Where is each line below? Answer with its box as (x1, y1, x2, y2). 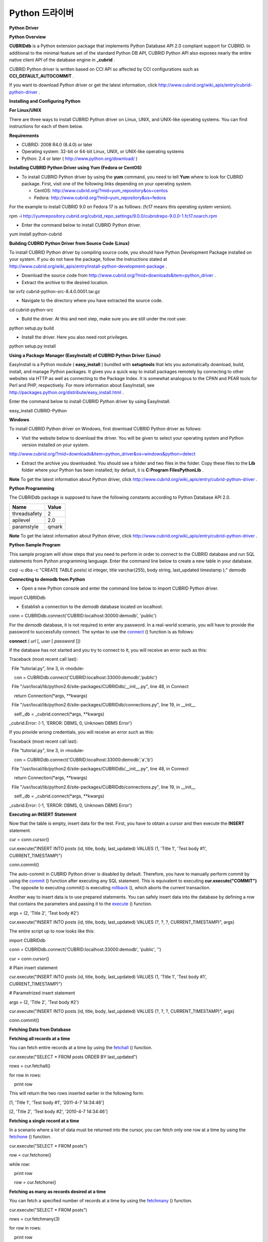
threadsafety (12, 510, 42, 517)
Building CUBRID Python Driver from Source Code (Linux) (9, 240, 130, 246)
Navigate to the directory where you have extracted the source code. (21, 298, 163, 304)
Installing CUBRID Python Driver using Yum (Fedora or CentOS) (9, 164, 142, 171)
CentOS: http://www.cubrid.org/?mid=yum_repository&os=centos (34, 188, 168, 194)
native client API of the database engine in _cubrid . (9, 57, 115, 63)
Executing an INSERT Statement (9, 811, 77, 817)
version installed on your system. (21, 442, 89, 448)
